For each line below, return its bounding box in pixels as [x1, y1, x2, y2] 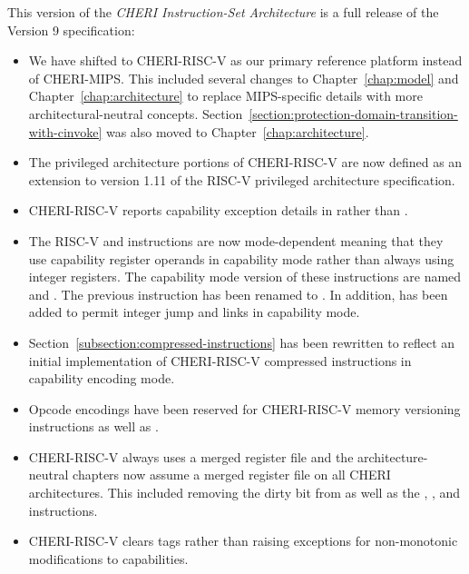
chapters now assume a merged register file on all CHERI [73, 465, 391, 484]
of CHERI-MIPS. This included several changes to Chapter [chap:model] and [28, 68, 459, 87]
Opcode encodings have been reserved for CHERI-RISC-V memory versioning [28, 399, 461, 418]
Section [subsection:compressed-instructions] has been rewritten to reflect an [28, 332, 455, 351]
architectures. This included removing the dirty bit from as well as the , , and [28, 483, 461, 502]
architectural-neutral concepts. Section [28, 104, 243, 123]
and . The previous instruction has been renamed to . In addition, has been [28, 284, 448, 303]
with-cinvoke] [28, 122, 103, 141]
